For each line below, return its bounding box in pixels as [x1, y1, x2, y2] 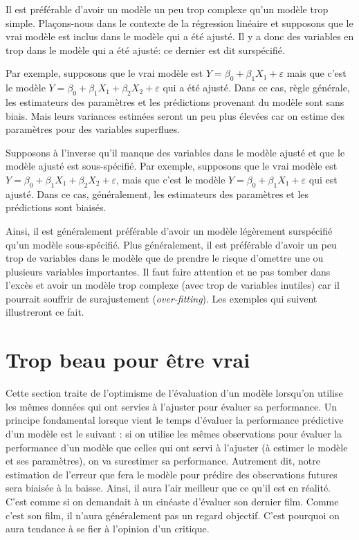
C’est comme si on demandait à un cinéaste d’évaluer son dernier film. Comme [6, 494, 339, 508]
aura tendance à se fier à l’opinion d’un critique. [6, 521, 210, 536]
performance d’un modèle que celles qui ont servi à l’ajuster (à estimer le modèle [6, 440, 348, 454]
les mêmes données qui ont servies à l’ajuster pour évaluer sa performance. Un [6, 399, 338, 413]
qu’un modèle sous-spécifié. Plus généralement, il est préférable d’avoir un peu [6, 237, 337, 251]
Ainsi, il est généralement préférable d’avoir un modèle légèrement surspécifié [6, 223, 333, 237]
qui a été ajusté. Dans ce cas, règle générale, [163, 80, 350, 95]
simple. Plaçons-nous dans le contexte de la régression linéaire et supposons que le [6, 15, 353, 30]
